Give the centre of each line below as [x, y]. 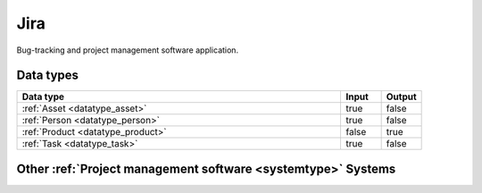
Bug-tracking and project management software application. [128, 50]
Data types [48, 76]
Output [401, 96]
